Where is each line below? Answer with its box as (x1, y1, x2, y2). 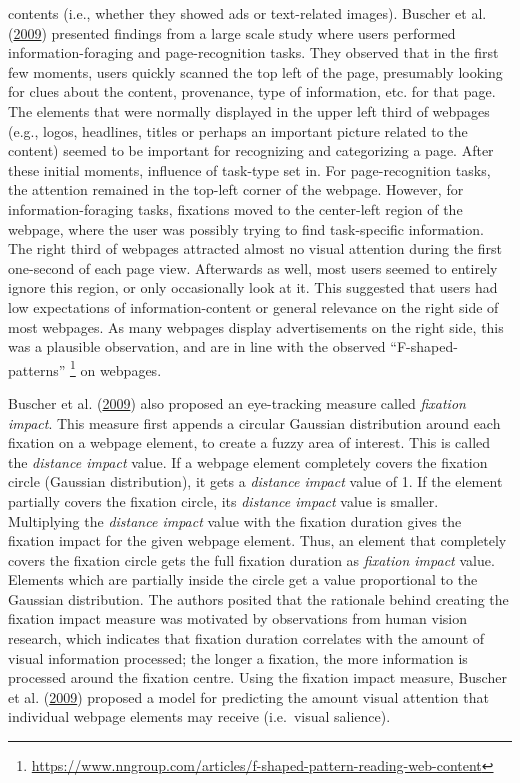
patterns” (8, 359, 66, 380)
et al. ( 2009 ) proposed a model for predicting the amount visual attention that (8, 686, 489, 707)
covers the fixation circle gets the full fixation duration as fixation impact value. (8, 549, 495, 570)
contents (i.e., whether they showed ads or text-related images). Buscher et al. (8, 3, 487, 23)
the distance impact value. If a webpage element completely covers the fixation (8, 451, 488, 472)
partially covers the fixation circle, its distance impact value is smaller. (8, 490, 439, 511)
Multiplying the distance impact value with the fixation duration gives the (8, 510, 462, 531)
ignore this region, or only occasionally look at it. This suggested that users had (8, 277, 498, 298)
